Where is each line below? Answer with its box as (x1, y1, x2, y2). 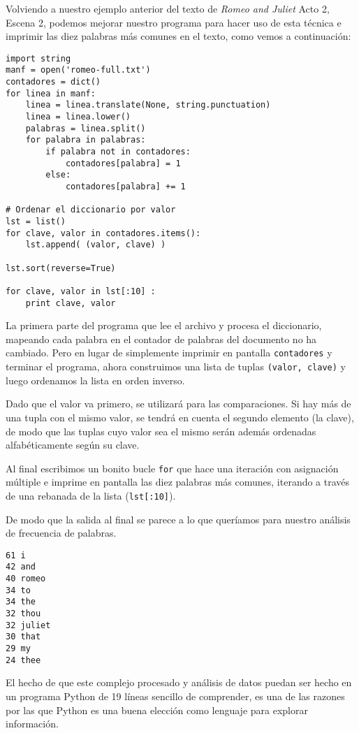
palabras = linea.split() (25, 123, 146, 133)
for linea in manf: (6, 88, 96, 99)
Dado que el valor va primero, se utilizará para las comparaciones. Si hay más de (6, 396, 351, 411)
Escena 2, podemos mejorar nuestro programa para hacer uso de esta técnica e (6, 15, 342, 29)
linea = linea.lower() (25, 112, 131, 122)
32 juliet (6, 620, 51, 630)
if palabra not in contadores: (45, 147, 191, 157)
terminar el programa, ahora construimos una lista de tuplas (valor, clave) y (6, 359, 346, 374)
